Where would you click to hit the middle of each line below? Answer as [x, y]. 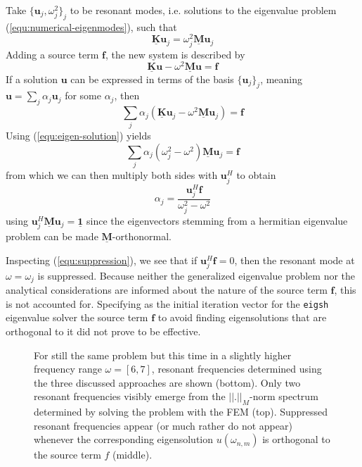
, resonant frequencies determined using [237, 369]
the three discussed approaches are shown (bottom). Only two [167, 382]
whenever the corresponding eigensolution [124, 439]
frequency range [68, 369]
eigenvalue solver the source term [77, 317]
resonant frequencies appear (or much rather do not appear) [163, 425]
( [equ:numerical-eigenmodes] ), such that [91, 26]
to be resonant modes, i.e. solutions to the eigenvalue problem [203, 10]
